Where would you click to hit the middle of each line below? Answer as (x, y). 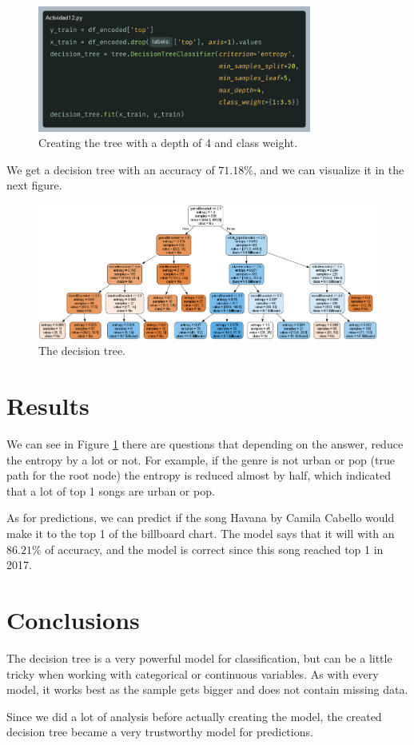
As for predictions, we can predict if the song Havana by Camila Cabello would (201, 518)
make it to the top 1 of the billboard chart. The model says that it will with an (201, 534)
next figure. (34, 185)
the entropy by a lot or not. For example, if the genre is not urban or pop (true (201, 459)
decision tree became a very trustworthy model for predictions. (160, 732)
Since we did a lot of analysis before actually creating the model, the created (194, 716)
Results (48, 406)
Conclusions (73, 620)
